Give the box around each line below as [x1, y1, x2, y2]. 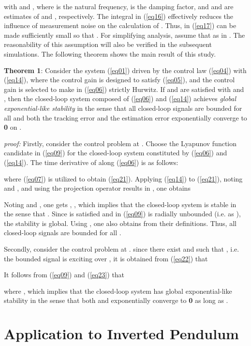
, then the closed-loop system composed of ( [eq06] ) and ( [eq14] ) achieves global [4, 93, 236, 104]
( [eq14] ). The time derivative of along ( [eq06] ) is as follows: [4, 157, 178, 167]
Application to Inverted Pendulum [4, 324, 239, 344]
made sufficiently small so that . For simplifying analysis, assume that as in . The [4, 30, 245, 40]
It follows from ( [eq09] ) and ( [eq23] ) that [4, 270, 125, 280]
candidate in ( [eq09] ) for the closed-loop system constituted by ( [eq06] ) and [4, 148, 227, 158]
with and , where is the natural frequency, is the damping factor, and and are [4, 1, 234, 11]
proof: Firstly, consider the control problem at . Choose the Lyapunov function [4, 138, 237, 148]
